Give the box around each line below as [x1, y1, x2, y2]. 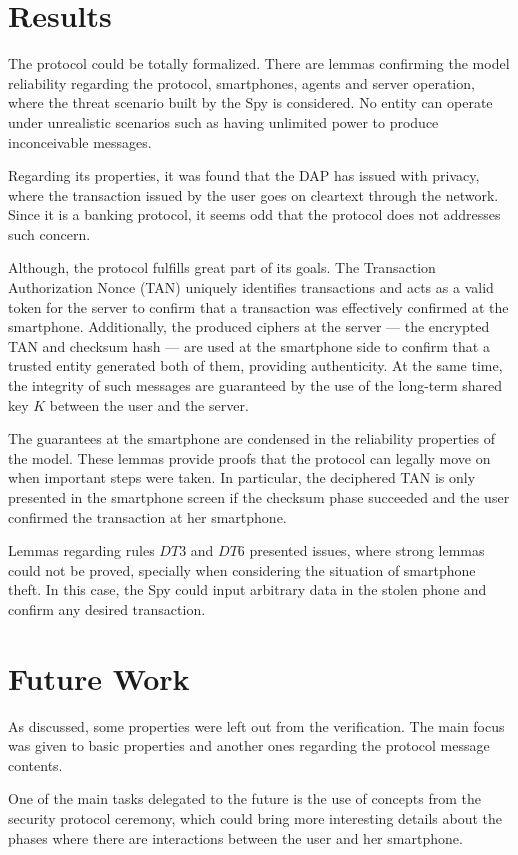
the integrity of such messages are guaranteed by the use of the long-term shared [8, 375, 503, 396]
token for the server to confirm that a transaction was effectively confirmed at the [8, 296, 509, 317]
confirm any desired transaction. [8, 598, 206, 619]
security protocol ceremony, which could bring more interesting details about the [8, 808, 502, 829]
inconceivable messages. [8, 131, 152, 152]
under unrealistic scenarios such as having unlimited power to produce [8, 111, 439, 132]
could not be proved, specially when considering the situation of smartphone [8, 559, 476, 580]
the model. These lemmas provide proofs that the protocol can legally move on [8, 447, 491, 468]
